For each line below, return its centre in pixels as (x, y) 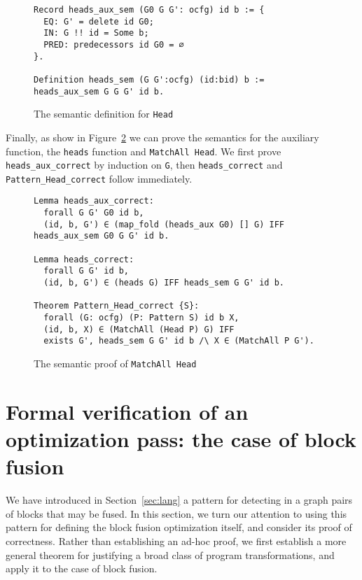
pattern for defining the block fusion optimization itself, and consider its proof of (179, 527)
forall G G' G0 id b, (94, 213)
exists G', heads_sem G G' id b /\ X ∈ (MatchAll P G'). (179, 341)
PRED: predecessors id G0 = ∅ (114, 44)
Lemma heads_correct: (84, 259)
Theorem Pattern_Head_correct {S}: (117, 306)
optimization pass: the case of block (181, 439)
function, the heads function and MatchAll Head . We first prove (144, 151)
